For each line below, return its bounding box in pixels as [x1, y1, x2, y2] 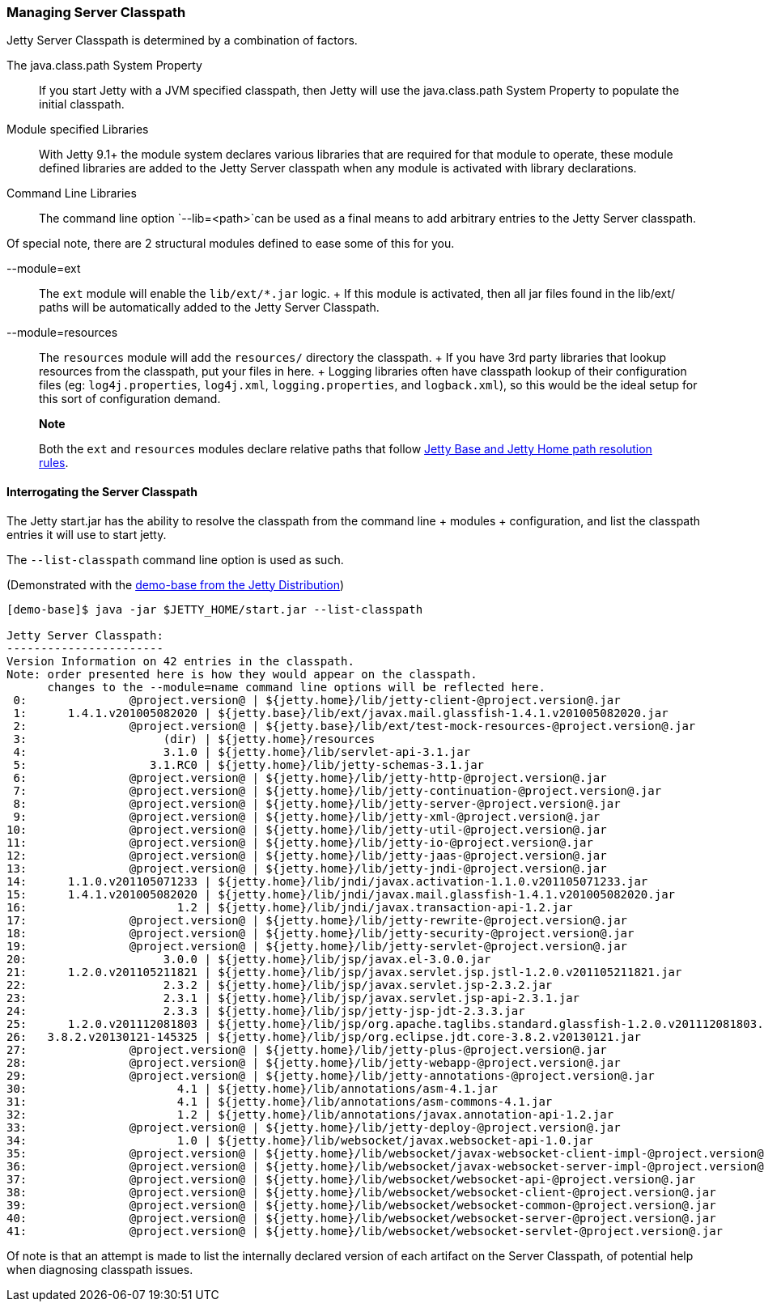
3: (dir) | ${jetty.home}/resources [13, 732, 376, 745]
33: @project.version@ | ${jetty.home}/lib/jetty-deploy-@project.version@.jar [6, 1120, 621, 1134]
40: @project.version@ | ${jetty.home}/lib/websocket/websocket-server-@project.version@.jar [6, 1211, 716, 1225]
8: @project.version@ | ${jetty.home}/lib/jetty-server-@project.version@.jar [13, 796, 621, 810]
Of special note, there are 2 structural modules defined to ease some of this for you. [6, 236, 455, 251]
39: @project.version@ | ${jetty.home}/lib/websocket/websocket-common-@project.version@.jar [6, 1198, 716, 1212]
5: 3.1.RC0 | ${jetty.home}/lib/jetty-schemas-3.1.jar [13, 758, 485, 771]
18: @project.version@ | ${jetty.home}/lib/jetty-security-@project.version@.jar [6, 926, 635, 940]
